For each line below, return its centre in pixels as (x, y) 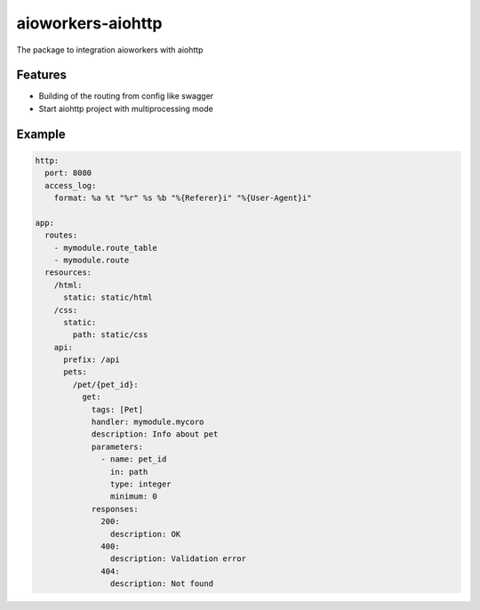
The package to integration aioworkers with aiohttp (110, 50)
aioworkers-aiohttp (89, 23)
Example (41, 134)
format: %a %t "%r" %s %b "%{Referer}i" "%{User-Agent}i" (183, 198)
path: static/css (110, 335)
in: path (129, 472)
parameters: (117, 446)
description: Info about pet (155, 434)
